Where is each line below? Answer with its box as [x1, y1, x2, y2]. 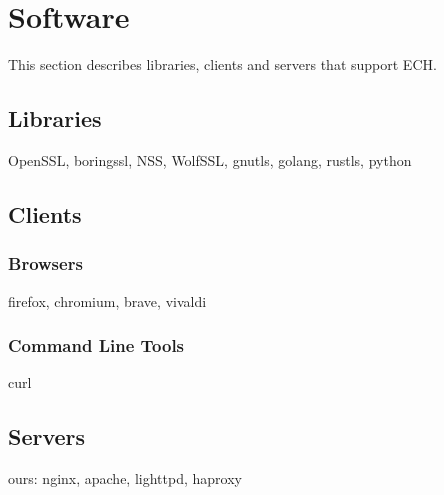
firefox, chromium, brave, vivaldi [8, 290, 207, 311]
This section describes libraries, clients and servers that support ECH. [8, 54, 437, 75]
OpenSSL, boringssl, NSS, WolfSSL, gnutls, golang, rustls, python [8, 149, 412, 170]
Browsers [8, 251, 83, 276]
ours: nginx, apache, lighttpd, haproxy [8, 468, 242, 489]
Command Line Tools [8, 333, 185, 358]
